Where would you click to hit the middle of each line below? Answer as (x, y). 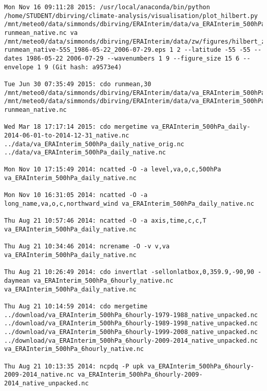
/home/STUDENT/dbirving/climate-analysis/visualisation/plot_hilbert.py (131, 16)
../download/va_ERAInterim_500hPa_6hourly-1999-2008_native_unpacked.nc (131, 332)
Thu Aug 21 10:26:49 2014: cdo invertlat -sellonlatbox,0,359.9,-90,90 (129, 272)
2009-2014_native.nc (39, 375)
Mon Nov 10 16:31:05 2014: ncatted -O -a (76, 195)
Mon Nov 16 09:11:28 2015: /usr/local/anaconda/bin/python (107, 7)
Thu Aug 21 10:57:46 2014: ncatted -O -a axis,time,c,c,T (105, 221)
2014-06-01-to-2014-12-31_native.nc (67, 135)
